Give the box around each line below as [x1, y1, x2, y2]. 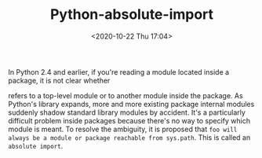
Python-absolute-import [49, 6, 214, 24]
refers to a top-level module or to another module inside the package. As [8, 90, 243, 100]
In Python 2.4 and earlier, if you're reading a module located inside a [8, 67, 230, 76]
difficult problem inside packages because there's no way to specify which [8, 116, 251, 125]
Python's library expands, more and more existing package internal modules [8, 99, 255, 108]
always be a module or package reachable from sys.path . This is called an [8, 132, 251, 142]
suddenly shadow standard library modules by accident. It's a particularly [8, 108, 246, 117]
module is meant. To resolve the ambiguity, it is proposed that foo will [8, 124, 238, 134]
